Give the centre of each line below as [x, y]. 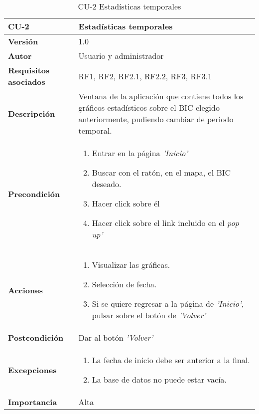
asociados [27, 82]
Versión [23, 41]
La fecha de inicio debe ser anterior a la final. [171, 360]
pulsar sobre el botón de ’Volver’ [149, 315]
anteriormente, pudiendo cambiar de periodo [156, 119]
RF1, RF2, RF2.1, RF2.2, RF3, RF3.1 [145, 76]
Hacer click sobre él [126, 203]
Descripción [32, 113]
